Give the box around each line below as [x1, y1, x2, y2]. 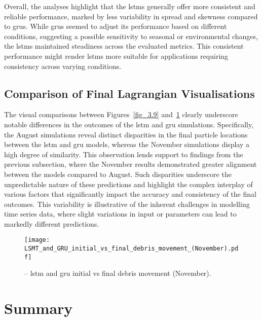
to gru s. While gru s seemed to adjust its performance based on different [4, 21, 227, 31]
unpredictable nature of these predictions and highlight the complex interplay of [4, 179, 253, 189]
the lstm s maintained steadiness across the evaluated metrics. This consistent [4, 41, 244, 51]
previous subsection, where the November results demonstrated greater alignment [4, 159, 257, 169]
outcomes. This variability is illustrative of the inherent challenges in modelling [4, 198, 250, 209]
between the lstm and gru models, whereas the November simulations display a [4, 139, 249, 150]
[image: [24, 236, 50, 244]
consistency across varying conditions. [4, 60, 122, 71]
